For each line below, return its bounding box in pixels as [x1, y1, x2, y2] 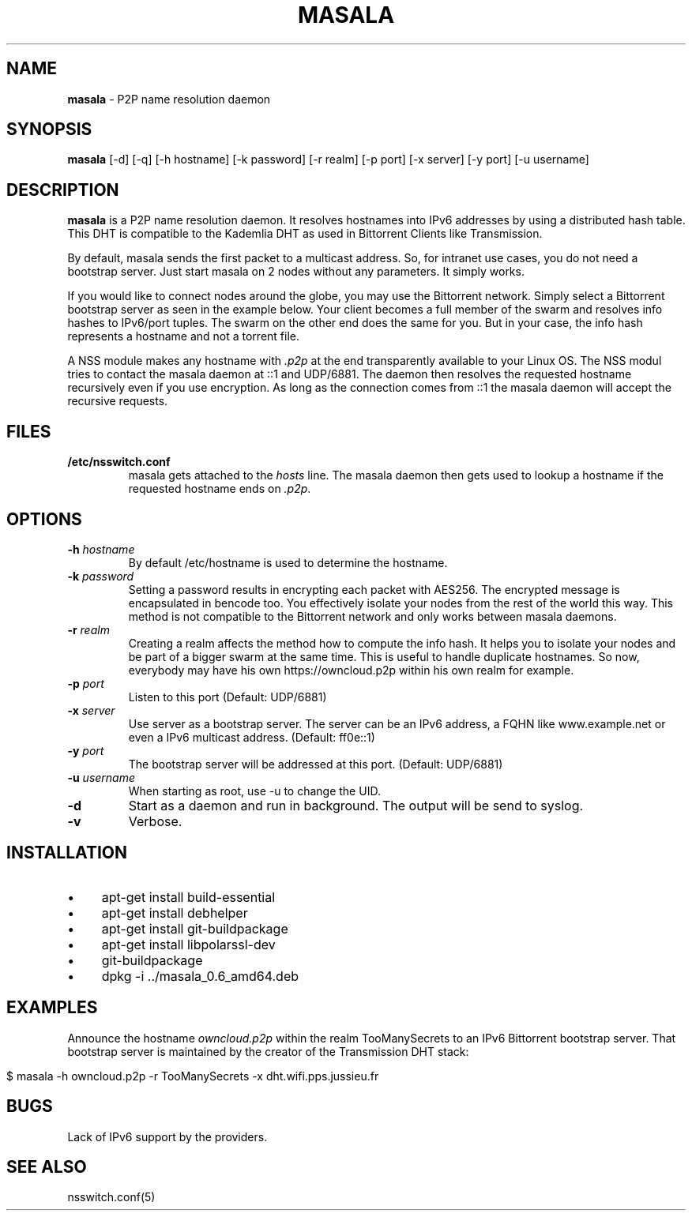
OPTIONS [6, 509, 82, 529]
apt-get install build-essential [101, 888, 276, 905]
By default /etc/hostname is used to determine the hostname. [128, 555, 448, 569]
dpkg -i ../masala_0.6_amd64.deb [101, 967, 299, 984]
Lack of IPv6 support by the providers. [67, 1129, 268, 1144]
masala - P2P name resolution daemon [67, 92, 271, 106]
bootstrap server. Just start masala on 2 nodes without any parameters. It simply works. [67, 265, 525, 279]
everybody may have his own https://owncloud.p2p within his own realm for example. [128, 663, 574, 677]
